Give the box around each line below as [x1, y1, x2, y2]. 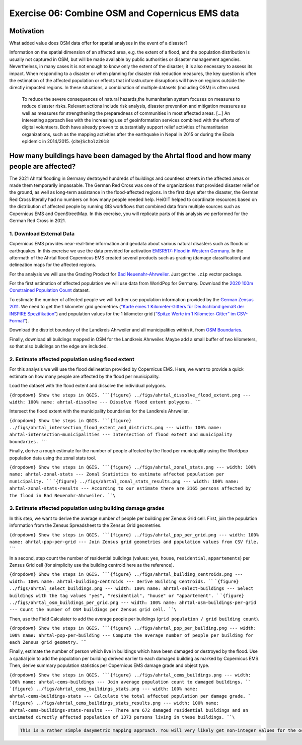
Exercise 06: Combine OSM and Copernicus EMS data [9, 8, 239, 19]
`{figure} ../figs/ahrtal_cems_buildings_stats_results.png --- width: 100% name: [9, 700, 219, 706]
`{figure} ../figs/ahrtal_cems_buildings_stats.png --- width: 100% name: [9, 686, 198, 692]
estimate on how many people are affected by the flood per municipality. [9, 373, 160, 379]
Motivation [9, 27, 44, 35]
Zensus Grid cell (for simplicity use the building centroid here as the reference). [9, 562, 174, 568]
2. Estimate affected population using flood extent [9, 356, 134, 363]
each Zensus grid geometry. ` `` [9, 639, 87, 645]
